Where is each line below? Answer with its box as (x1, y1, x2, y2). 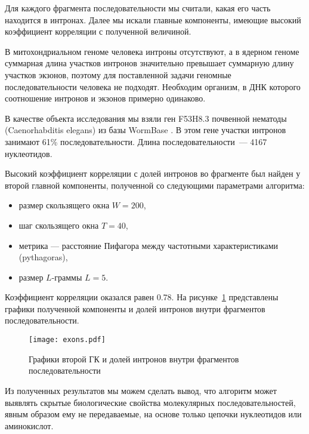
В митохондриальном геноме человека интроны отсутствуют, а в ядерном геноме (5, 45, 299, 57)
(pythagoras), (18, 251, 68, 263)
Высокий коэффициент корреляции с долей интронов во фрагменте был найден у (5, 167, 301, 180)
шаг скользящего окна (18, 218, 99, 231)
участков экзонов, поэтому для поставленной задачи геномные (5, 68, 231, 81)
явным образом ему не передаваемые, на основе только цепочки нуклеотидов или (5, 408, 302, 420)
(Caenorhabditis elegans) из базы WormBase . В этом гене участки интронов (5, 124, 286, 136)
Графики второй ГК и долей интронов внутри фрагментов (29, 352, 239, 365)
